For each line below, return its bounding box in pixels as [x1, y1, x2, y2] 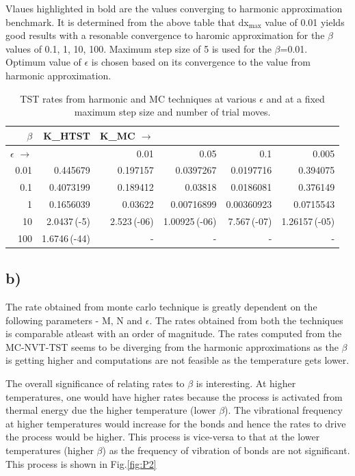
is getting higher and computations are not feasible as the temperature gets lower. [5, 353, 350, 367]
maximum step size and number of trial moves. [74, 105, 271, 119]
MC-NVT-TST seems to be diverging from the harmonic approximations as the [5, 339, 339, 354]
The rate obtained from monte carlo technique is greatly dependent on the [5, 300, 317, 314]
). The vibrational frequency [224, 403, 343, 417]
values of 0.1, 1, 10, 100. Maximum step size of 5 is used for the [5, 41, 272, 55]
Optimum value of [5, 55, 81, 69]
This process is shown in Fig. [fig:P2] [5, 456, 157, 471]
